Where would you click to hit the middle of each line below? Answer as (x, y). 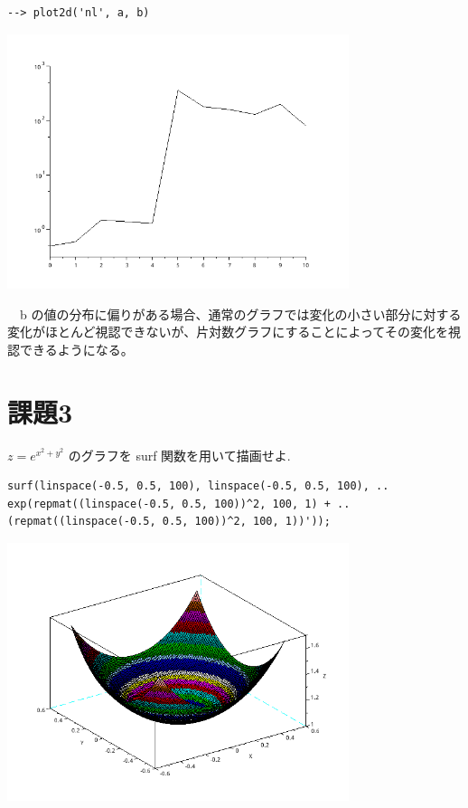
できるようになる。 (76, 349)
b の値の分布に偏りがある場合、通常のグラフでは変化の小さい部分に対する (240, 314)
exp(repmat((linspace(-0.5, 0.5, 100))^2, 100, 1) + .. (179, 504)
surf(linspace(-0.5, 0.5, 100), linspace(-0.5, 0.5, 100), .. (198, 486)
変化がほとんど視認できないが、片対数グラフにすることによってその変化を (228, 332)
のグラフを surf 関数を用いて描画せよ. (179, 455)
